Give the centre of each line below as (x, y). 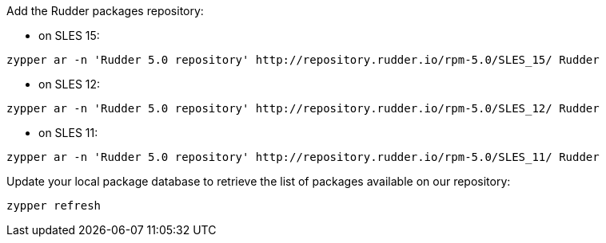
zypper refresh (54, 206)
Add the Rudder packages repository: (105, 11)
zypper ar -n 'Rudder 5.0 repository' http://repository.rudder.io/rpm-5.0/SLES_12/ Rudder (303, 108)
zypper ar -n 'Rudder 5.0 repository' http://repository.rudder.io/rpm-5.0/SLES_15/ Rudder (303, 60)
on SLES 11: (68, 133)
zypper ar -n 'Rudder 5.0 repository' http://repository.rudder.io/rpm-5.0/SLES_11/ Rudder (303, 157)
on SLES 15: (69, 35)
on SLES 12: (70, 84)
